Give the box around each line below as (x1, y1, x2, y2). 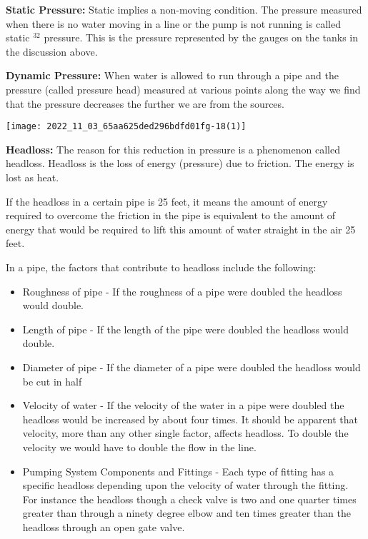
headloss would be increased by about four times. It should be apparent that (22, 411, 358, 426)
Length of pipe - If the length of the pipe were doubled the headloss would (22, 321, 349, 336)
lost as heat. (6, 170, 59, 184)
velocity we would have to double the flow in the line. (22, 439, 257, 454)
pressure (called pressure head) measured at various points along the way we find (6, 81, 361, 96)
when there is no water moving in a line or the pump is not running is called (6, 16, 341, 31)
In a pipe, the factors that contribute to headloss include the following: (6, 259, 317, 274)
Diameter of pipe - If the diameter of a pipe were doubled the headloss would (22, 359, 361, 374)
